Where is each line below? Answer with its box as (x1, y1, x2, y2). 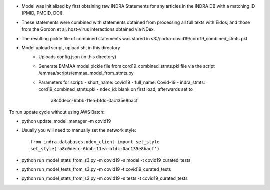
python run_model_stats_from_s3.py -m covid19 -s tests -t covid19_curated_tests (21, 175, 188, 181)
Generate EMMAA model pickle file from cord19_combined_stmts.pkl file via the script (38, 63, 215, 69)
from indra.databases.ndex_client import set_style (30, 139, 160, 145)
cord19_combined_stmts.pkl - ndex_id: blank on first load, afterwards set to (38, 86, 193, 92)
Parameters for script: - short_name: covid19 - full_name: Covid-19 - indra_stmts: (38, 79, 205, 85)
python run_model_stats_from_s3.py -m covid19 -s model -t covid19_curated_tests (21, 157, 191, 163)
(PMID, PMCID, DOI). (21, 10, 64, 16)
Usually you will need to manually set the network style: (21, 127, 137, 133)
